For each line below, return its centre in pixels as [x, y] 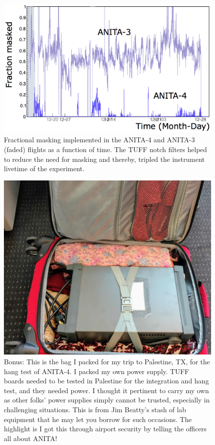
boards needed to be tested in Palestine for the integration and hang [107, 381]
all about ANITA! [31, 438]
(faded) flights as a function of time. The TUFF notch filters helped [106, 149]
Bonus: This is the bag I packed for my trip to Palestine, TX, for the [107, 361]
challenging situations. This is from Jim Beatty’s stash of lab [95, 409]
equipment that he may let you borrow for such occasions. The [98, 419]
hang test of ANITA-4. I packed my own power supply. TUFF [97, 371]
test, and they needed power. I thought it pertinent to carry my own [107, 390]
